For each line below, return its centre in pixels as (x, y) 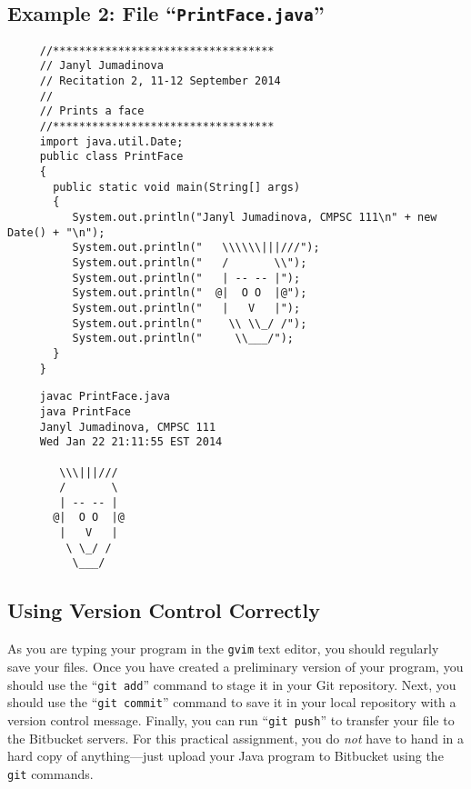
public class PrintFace (111, 157)
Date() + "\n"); (56, 232)
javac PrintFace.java (105, 397)
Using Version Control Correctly (164, 610)
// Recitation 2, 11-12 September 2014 (160, 81)
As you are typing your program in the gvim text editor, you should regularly (223, 649)
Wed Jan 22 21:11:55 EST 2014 (131, 442)
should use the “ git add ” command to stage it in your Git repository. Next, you (232, 684)
